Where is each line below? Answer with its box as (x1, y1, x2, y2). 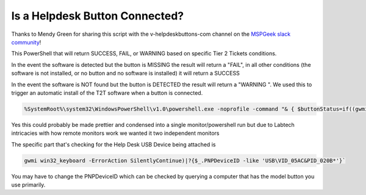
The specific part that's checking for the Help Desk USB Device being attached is (11, 140, 216, 148)
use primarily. (11, 181, 46, 188)
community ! (11, 38, 41, 46)
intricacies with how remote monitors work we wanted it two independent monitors (11, 129, 220, 137)
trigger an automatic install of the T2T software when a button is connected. (11, 89, 203, 97)
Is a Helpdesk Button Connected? (11, 9, 184, 22)
